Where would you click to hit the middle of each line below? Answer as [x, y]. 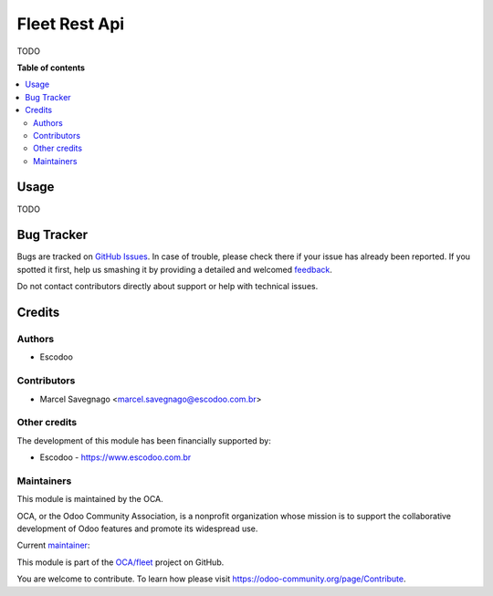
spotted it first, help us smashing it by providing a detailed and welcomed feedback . [175, 269]
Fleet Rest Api [71, 24]
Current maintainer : [53, 545]
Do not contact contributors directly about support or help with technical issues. [168, 287]
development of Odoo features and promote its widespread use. [137, 528]
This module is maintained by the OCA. [90, 499]
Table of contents [51, 68]
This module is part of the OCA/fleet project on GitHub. [121, 562]
